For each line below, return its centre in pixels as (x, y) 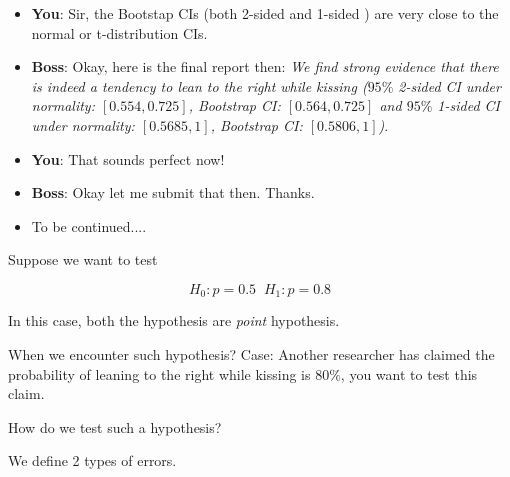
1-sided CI (468, 105)
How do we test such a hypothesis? (115, 426)
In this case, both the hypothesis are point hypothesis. (174, 320)
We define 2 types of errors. (92, 460)
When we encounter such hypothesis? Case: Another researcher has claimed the (251, 353)
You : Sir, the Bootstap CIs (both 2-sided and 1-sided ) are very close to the (265, 13)
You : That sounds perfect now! (128, 158)
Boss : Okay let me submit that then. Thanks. (173, 192)
